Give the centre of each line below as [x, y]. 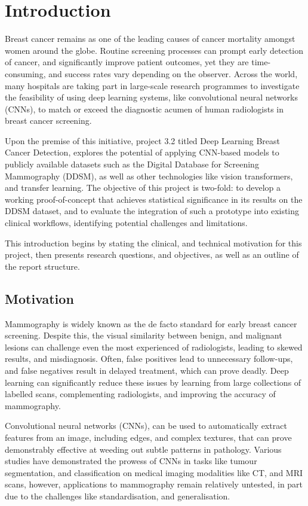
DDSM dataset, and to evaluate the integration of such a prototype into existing [152, 211]
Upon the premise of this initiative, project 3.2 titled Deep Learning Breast [143, 140]
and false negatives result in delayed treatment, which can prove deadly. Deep [147, 370]
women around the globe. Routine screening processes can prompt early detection [154, 50]
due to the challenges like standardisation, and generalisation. [118, 496]
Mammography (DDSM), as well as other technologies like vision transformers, [149, 176]
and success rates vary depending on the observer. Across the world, [173, 73]
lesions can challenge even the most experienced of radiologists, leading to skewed [154, 347]
